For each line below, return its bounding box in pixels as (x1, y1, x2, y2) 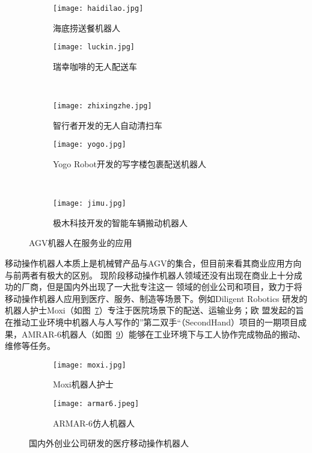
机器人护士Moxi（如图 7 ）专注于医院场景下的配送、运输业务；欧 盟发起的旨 (5, 304, 304, 316)
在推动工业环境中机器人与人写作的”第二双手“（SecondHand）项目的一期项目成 (5, 316, 307, 328)
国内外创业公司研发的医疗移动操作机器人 (29, 437, 189, 449)
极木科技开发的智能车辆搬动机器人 (53, 216, 188, 229)
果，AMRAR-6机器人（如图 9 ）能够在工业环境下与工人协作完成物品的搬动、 (5, 327, 306, 340)
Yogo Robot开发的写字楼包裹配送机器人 (53, 158, 206, 170)
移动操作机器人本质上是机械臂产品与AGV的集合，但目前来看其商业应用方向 (5, 257, 302, 270)
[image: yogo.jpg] (53, 140, 126, 149)
